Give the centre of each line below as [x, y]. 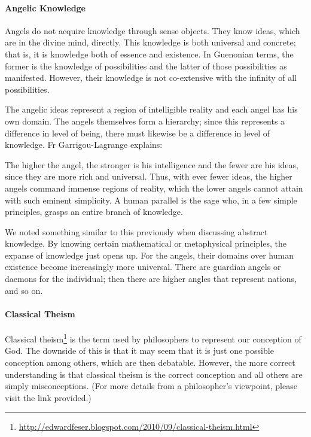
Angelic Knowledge [45, 7]
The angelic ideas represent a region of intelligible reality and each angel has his [151, 109]
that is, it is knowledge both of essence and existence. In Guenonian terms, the [149, 54]
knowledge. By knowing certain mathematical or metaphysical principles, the [146, 243]
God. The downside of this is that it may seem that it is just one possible [139, 350]
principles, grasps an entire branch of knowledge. [94, 212]
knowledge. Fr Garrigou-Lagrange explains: [84, 145]
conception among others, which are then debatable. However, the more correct [150, 362]
